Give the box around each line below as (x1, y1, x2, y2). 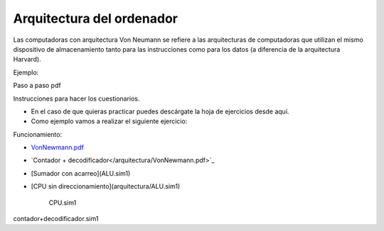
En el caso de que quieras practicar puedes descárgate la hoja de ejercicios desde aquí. (31, 107, 289, 115)
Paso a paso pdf (13, 81, 61, 90)
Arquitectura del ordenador (13, 11, 178, 26)
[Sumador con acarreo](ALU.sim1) (31, 169, 131, 177)
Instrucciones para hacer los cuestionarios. (13, 94, 140, 103)
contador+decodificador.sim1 (13, 215, 99, 223)
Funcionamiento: (13, 130, 63, 138)
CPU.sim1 (48, 198, 77, 207)
